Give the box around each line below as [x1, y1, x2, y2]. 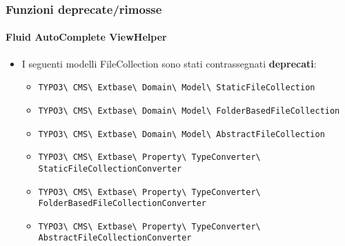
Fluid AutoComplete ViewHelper [6, 30, 167, 44]
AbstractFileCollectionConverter [38, 233, 192, 243]
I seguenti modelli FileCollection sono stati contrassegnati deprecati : [21, 56, 317, 70]
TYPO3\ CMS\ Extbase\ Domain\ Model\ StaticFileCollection [38, 83, 315, 93]
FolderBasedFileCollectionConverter [38, 198, 206, 209]
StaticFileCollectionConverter [38, 163, 182, 174]
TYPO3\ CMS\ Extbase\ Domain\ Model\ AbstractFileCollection [38, 129, 325, 139]
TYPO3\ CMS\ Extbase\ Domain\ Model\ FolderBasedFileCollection [38, 105, 340, 116]
